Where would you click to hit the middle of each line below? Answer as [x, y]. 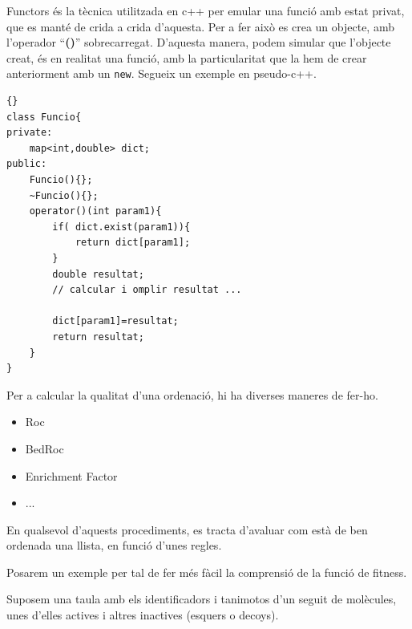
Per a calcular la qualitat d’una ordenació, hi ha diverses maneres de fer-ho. [192, 394]
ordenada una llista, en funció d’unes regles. [114, 545]
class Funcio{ [44, 117]
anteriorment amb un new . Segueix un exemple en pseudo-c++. [162, 73]
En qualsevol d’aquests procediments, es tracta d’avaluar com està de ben [187, 529]
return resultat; [98, 337]
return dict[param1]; [133, 243]
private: [30, 133]
